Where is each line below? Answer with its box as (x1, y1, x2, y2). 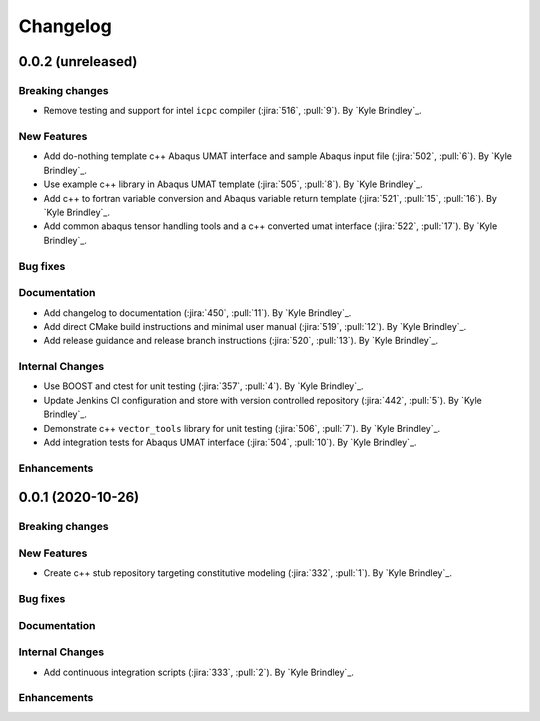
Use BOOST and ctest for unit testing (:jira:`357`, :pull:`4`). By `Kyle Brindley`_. (43, 380, 364, 392)
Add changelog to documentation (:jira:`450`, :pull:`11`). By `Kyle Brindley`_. (43, 306, 352, 319)
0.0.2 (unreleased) (18, 53, 138, 70)
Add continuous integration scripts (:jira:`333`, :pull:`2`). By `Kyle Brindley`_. (43, 666, 355, 678)
